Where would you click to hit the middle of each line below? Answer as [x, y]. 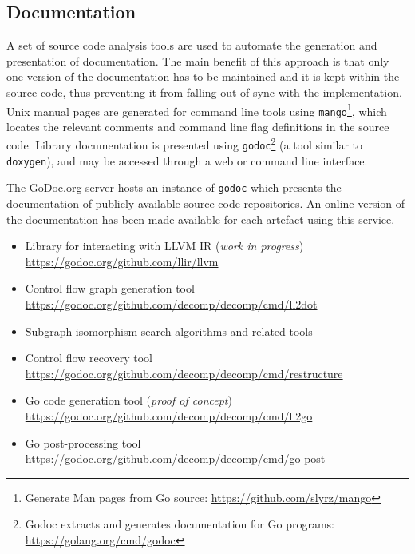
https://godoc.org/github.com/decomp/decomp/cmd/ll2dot [171, 304]
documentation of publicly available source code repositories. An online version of [206, 203]
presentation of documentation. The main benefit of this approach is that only [198, 60]
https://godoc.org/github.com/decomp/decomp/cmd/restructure [184, 373]
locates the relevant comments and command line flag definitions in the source [198, 126]
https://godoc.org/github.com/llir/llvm [122, 261]
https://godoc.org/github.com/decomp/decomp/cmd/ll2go [169, 416]
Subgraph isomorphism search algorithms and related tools [169, 331]
